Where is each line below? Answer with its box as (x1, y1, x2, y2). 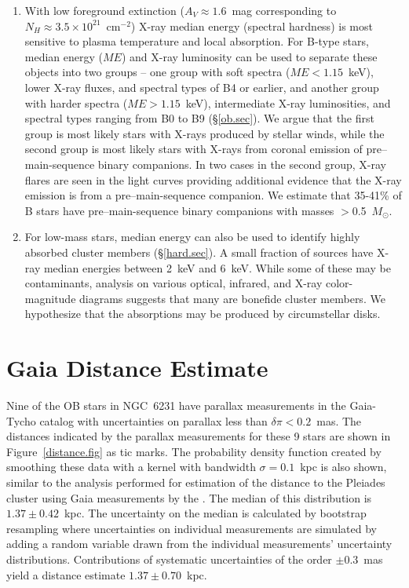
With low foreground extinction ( (24, 2, 184, 18)
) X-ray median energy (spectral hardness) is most (130, 17, 373, 34)
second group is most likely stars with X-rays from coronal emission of (24, 141, 363, 157)
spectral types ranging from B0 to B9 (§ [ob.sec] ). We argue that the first (24, 110, 374, 126)
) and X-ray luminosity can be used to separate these (121, 48, 378, 64)
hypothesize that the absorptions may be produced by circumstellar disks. (24, 305, 381, 322)
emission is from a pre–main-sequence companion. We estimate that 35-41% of (24, 187, 402, 203)
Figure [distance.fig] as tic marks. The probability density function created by (6, 443, 382, 459)
